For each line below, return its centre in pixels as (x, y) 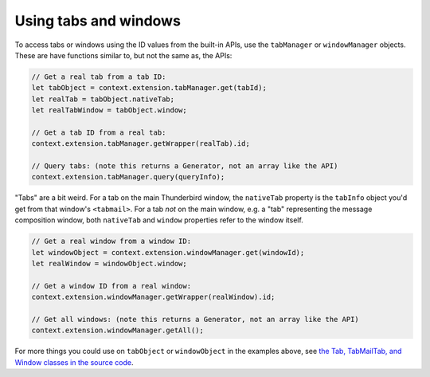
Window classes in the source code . (74, 362)
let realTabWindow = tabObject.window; (109, 110)
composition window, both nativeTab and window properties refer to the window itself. (159, 220)
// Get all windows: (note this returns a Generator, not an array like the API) (195, 319)
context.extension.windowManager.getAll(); (118, 330)
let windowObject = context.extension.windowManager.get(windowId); (168, 252)
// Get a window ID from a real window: (111, 286)
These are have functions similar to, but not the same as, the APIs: (123, 55)
